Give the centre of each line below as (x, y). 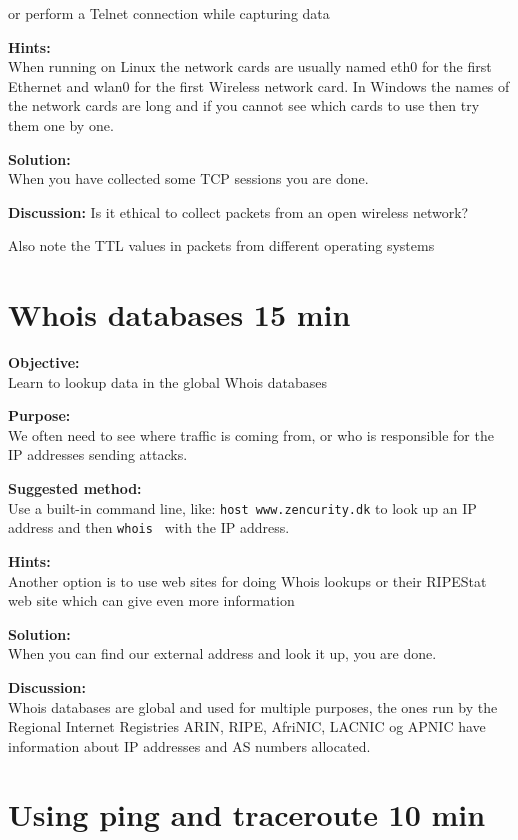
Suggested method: (75, 488)
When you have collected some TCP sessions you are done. (188, 178)
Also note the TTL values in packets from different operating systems (221, 245)
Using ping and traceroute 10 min (247, 814)
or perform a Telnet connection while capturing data (169, 13)
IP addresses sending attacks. (98, 454)
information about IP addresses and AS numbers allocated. (189, 745)
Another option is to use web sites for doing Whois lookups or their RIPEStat (247, 580)
